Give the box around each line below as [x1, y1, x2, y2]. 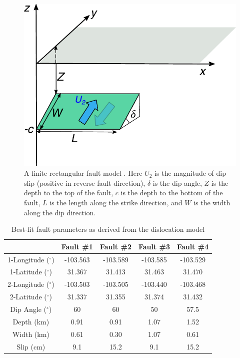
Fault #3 [138, 241, 170, 251]
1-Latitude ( [9, 266, 47, 277]
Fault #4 [177, 241, 209, 251]
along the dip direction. [24, 207, 96, 217]
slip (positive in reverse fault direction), [24, 177, 145, 188]
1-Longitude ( [7, 254, 49, 264]
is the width [193, 197, 230, 207]
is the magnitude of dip [154, 168, 226, 178]
